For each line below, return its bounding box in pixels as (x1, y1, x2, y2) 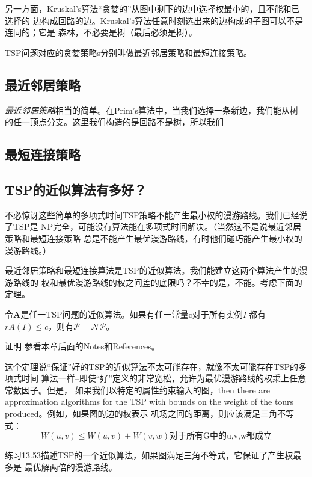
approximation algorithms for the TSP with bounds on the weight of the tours (5, 395, 294, 408)
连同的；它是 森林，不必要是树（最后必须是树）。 (5, 26, 197, 38)
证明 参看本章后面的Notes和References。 (5, 340, 160, 352)
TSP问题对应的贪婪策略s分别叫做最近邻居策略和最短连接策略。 (5, 46, 252, 58)
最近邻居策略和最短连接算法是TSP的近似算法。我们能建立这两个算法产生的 (5, 264, 299, 277)
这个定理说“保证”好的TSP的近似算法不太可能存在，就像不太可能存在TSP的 (5, 360, 299, 372)
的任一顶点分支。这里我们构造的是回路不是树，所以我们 (5, 115, 224, 128)
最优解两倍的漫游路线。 (24, 460, 117, 473)
